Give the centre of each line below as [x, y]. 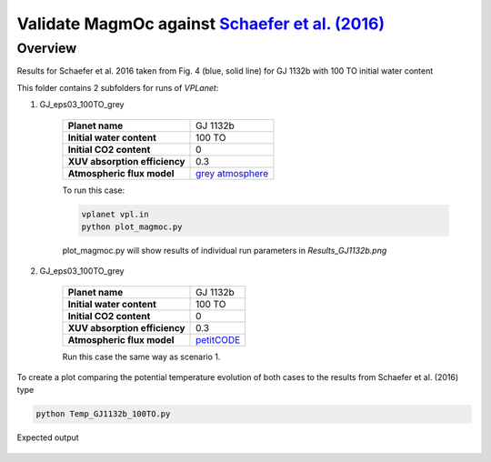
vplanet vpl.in [115, 214]
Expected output [48, 437]
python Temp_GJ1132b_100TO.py [103, 414]
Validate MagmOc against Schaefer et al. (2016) [201, 24]
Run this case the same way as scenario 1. [141, 357]
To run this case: [94, 190]
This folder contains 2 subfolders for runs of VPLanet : [118, 87]
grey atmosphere [232, 173]
